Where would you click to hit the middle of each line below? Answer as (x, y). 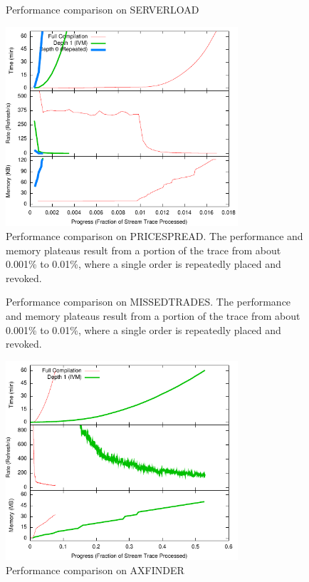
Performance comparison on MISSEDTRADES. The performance (148, 302)
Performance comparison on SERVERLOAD (103, 9)
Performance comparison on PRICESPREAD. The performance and (154, 235)
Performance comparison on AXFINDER (95, 570)
